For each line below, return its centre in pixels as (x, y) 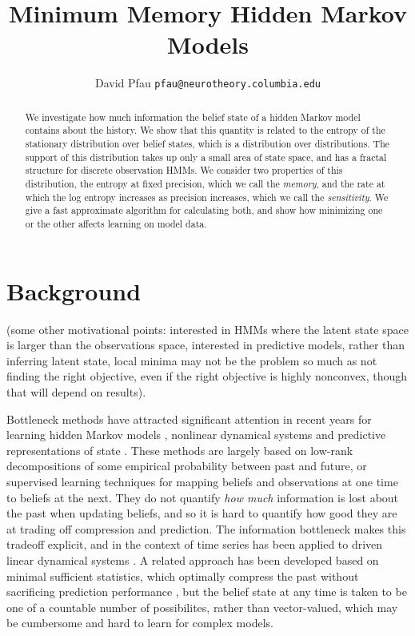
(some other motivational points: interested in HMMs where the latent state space (207, 329)
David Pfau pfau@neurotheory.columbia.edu (208, 83)
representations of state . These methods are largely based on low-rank (180, 450)
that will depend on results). (76, 391)
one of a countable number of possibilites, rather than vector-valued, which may (202, 607)
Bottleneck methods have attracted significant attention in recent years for (189, 419)
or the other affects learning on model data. (116, 224)
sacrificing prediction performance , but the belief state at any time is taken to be (207, 592)
